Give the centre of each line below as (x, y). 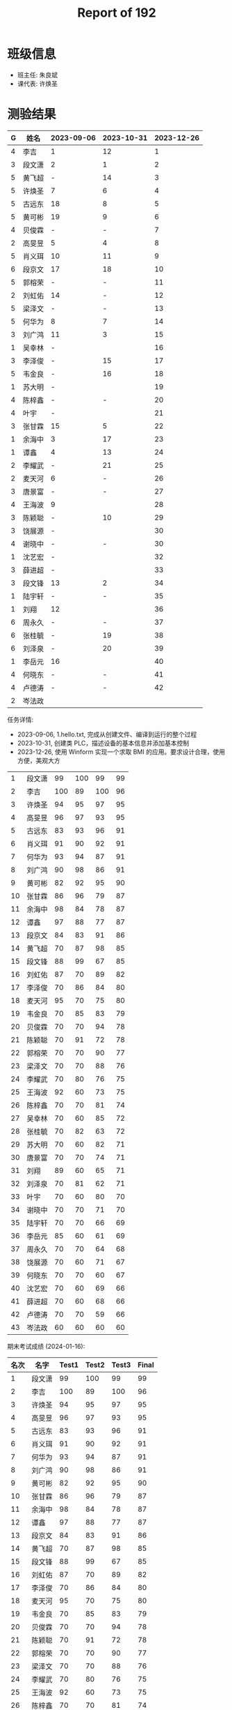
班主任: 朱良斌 (37, 75)
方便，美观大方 (39, 760)
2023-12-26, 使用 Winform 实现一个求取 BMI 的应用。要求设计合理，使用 (121, 752)
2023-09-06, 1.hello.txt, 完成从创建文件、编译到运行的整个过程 (107, 734)
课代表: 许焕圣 (37, 83)
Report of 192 (117, 13)
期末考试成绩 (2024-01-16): (46, 1346)
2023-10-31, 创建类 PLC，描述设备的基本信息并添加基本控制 (103, 743)
